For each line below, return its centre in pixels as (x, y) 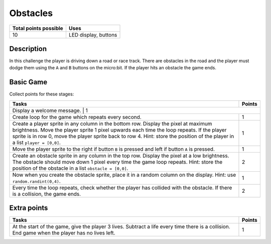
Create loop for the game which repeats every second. (77, 117)
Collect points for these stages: (42, 94)
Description (28, 48)
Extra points (29, 208)
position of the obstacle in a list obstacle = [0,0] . (70, 168)
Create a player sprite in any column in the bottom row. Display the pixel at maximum (112, 124)
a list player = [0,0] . (37, 142)
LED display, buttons (93, 35)
